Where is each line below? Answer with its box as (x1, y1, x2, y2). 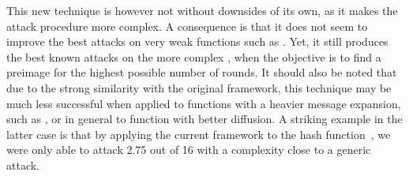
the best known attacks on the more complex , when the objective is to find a (6, 48, 381, 65)
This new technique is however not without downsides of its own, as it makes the (6, 2, 398, 18)
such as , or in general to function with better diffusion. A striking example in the (6, 110, 403, 127)
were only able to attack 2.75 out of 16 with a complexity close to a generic (6, 141, 371, 158)
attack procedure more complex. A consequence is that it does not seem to (6, 17, 368, 34)
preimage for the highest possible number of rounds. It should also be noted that (6, 64, 397, 81)
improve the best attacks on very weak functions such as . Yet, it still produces (6, 33, 388, 50)
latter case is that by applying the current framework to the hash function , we (6, 125, 391, 142)
